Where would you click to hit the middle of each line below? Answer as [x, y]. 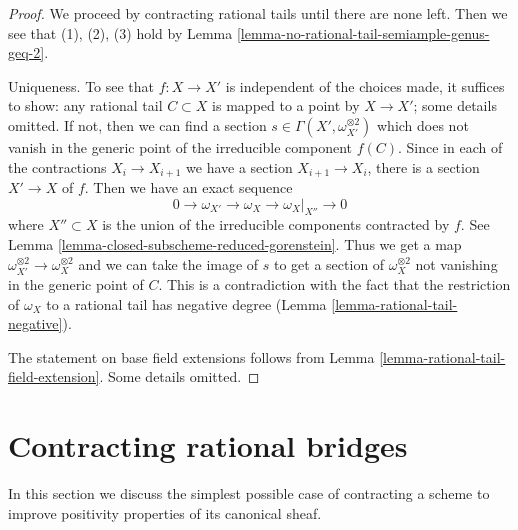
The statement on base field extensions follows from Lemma [191, 356]
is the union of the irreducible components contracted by [276, 224]
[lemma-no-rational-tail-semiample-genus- [363, 32]
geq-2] [26, 52]
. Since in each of [450, 146]
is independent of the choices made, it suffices [365, 85]
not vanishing [456, 263]
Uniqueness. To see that [81, 85]
